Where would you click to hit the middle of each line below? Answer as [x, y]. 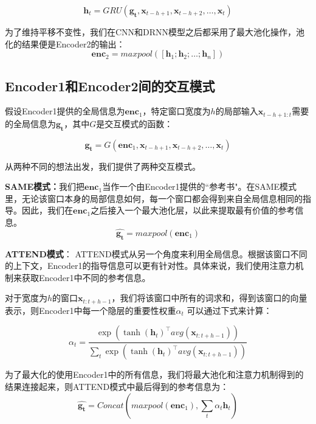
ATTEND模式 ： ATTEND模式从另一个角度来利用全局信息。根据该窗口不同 [156, 253]
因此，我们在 [47, 210]
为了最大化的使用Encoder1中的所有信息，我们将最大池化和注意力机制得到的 [154, 374]
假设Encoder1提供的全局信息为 [65, 111]
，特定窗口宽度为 [177, 111]
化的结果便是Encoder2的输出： [65, 43]
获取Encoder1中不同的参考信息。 [86, 277]
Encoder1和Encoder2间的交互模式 [110, 85]
